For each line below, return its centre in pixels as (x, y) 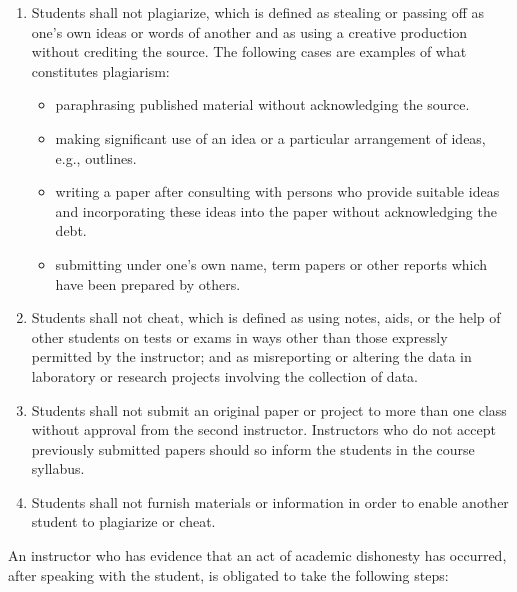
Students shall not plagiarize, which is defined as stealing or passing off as (257, 12)
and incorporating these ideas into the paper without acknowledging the (276, 210)
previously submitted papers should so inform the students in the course (253, 448)
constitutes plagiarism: (100, 70)
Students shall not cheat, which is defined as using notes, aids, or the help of (266, 317)
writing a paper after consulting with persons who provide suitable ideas (277, 191)
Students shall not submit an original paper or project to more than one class (269, 409)
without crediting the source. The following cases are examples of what (249, 51)
